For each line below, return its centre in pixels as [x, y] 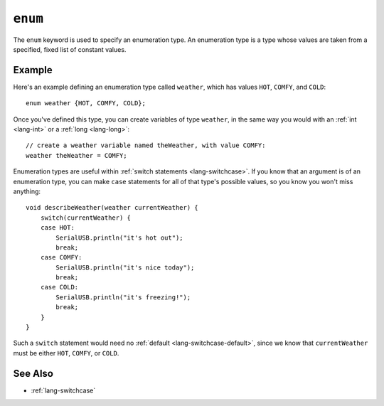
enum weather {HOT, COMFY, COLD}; [86, 103]
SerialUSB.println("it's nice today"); [125, 267]
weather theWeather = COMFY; [76, 155]
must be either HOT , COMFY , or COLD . [66, 353]
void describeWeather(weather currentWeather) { [112, 208]
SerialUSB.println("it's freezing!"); [123, 297]
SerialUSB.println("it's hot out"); [120, 237]
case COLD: [59, 287]
